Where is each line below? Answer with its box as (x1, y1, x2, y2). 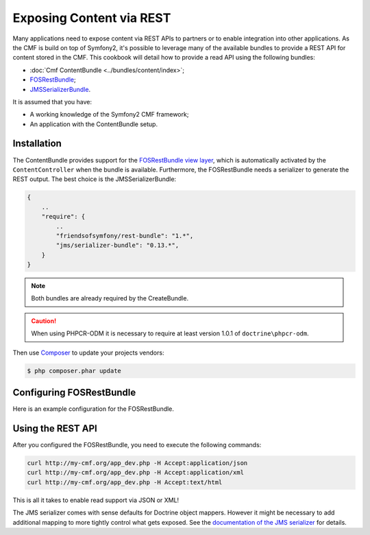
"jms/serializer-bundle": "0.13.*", (56, 241, 180, 250)
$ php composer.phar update (27, 367, 121, 374)
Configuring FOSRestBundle (12, 387, 136, 399)
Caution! (31, 316, 57, 325)
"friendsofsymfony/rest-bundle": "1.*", (56, 232, 194, 239)
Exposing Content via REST (12, 10, 171, 25)
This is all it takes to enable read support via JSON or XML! (12, 496, 180, 504)
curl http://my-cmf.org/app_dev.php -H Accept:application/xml (27, 468, 245, 477)
